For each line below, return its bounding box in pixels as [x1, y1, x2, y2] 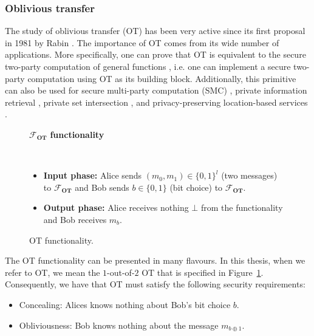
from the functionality [200, 201, 283, 214]
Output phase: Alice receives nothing [43, 201, 189, 214]
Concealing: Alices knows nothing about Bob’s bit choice [19, 298, 231, 310]
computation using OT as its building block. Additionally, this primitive [27, 72, 296, 84]
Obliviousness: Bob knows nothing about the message [19, 318, 219, 331]
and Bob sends [75, 180, 129, 193]
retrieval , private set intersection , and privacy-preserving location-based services [5, 95, 308, 108]
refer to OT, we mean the [5, 266, 100, 278]
